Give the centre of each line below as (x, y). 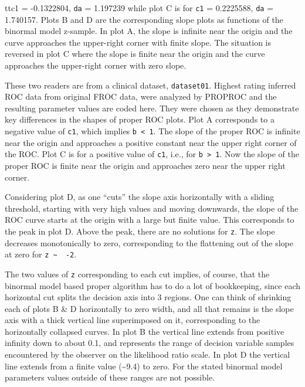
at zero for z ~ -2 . (41, 254)
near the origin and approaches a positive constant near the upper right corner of (151, 142)
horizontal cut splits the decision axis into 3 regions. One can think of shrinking (148, 297)
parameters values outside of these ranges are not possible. (110, 377)
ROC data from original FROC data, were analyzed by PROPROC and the (141, 96)
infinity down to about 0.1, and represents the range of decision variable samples (150, 343)
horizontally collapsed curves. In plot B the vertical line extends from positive (145, 331)
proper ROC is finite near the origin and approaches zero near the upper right (145, 165)
